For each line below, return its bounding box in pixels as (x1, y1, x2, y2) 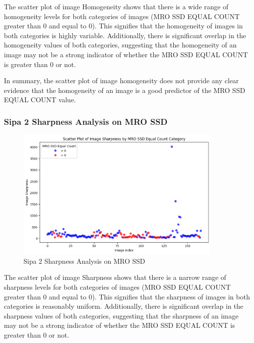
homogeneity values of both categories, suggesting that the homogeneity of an (4, 40, 237, 50)
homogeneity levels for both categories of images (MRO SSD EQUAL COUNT (4, 11, 240, 21)
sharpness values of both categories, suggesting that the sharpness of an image (4, 310, 239, 320)
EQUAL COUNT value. (4, 94, 76, 105)
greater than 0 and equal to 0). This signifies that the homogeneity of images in (4, 21, 243, 31)
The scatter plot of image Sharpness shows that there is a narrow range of (4, 272, 227, 282)
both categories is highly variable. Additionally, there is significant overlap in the (4, 30, 246, 40)
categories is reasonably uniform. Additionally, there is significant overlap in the (4, 301, 244, 311)
